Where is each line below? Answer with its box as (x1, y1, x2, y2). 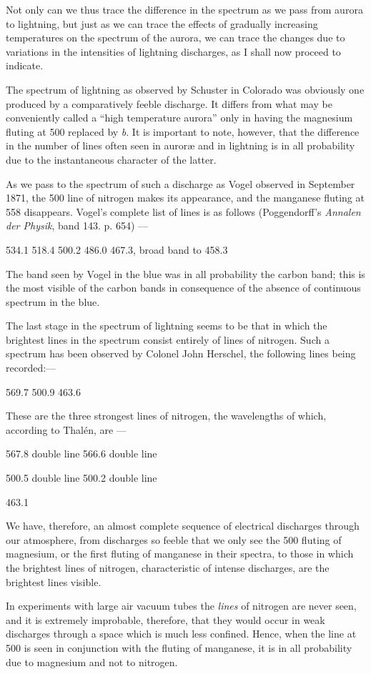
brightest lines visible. (6, 574, 102, 589)
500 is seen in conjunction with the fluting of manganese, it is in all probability (6, 640, 352, 655)
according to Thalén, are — (6, 422, 127, 437)
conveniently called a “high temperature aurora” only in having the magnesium (6, 110, 353, 125)
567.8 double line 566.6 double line (6, 446, 157, 461)
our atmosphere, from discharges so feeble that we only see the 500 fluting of (6, 532, 342, 547)
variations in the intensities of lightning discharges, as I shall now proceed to (6, 44, 341, 59)
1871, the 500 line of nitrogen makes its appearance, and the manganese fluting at (6, 190, 365, 205)
